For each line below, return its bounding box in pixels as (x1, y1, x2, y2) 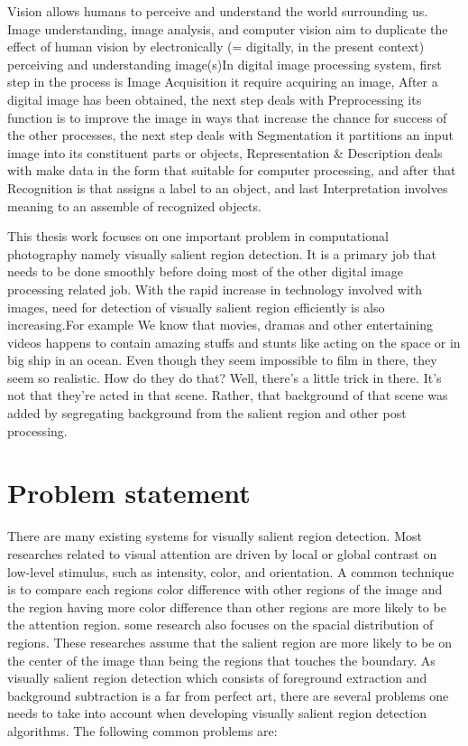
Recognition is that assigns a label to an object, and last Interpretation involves (7, 178, 448, 197)
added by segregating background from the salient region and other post (7, 404, 407, 423)
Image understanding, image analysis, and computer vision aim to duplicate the (7, 19, 448, 38)
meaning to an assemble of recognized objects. (7, 196, 262, 215)
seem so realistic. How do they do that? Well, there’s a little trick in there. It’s (7, 368, 442, 387)
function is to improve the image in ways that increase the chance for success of (7, 107, 447, 126)
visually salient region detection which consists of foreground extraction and (7, 668, 427, 687)
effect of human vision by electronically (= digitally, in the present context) (7, 37, 425, 56)
